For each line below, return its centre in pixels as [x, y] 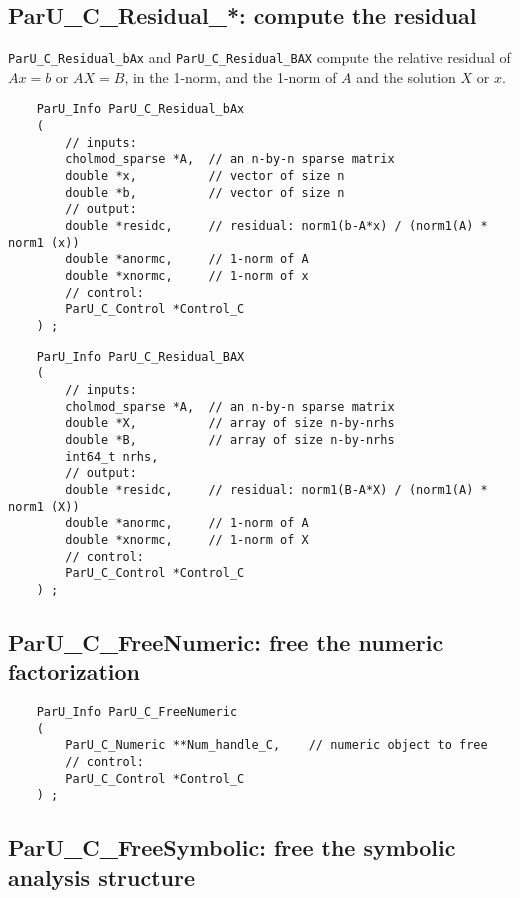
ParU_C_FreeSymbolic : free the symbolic [232, 847]
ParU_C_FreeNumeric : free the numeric [226, 641]
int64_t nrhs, [112, 456]
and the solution [406, 76]
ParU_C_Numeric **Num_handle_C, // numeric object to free [276, 745]
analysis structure [102, 876]
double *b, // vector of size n [205, 192]
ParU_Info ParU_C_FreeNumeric [137, 712]
